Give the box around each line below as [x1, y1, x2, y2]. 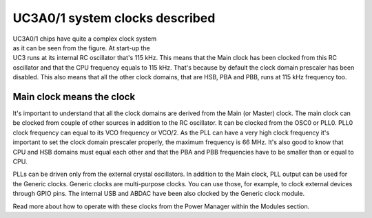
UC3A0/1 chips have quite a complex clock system [12, 34, 157, 43]
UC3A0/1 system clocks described [12, 10, 216, 26]
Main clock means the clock [12, 90, 136, 103]
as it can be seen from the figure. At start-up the [12, 43, 151, 52]
